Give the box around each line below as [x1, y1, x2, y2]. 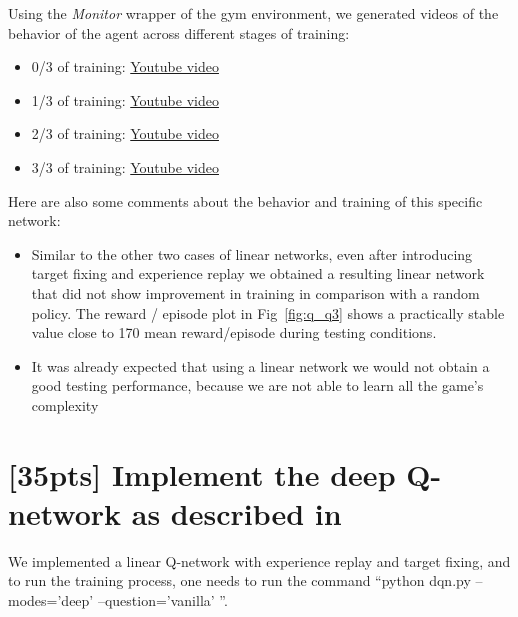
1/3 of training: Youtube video [31, 89, 219, 110]
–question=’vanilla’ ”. [97, 590, 228, 610]
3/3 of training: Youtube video [31, 156, 219, 177]
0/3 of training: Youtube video [31, 56, 219, 77]
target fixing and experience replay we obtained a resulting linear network [31, 263, 485, 284]
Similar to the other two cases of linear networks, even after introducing [31, 243, 473, 264]
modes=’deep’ [8, 590, 94, 610]
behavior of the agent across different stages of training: [8, 22, 350, 43]
